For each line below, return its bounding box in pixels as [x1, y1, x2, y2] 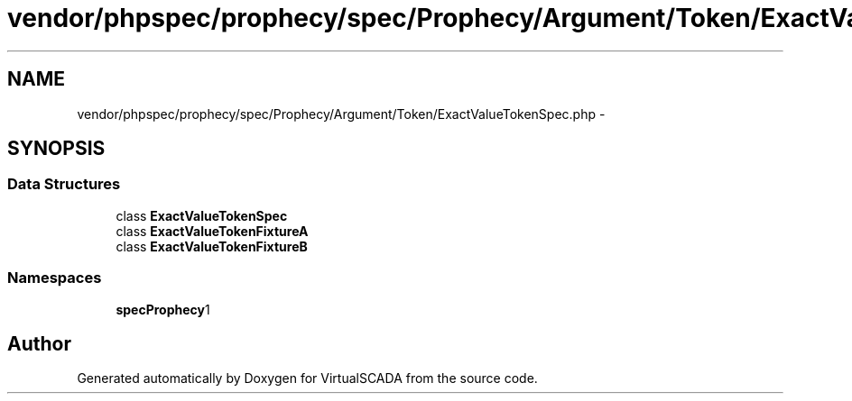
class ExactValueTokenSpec [116, 207, 288, 223]
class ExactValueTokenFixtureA [116, 223, 309, 239]
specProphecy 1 [116, 301, 210, 317]
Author [7, 332, 71, 355]
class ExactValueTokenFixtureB [116, 238, 308, 254]
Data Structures [7, 175, 121, 194]
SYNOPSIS [7, 137, 106, 160]
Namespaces [7, 269, 102, 287]
